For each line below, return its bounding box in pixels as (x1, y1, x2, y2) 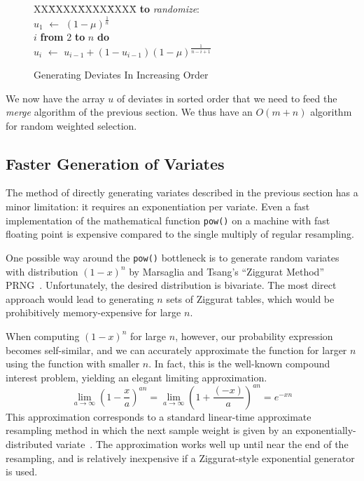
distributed (6, 437, 53, 452)
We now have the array (6, 90, 105, 105)
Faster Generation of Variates (6, 152, 225, 174)
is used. (6, 464, 38, 479)
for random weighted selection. (6, 118, 137, 133)
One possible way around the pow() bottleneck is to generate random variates (6, 250, 339, 264)
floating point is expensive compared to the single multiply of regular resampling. (6, 226, 354, 241)
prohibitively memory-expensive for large (6, 305, 181, 320)
